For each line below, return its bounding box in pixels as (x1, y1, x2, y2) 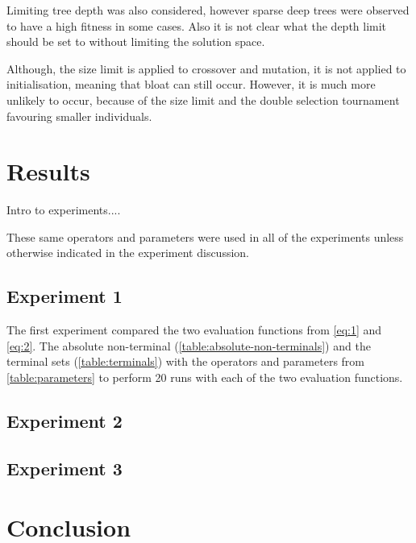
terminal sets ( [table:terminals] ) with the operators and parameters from (6, 353, 365, 370)
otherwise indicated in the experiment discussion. (6, 244, 249, 261)
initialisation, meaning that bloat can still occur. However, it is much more (6, 76, 376, 93)
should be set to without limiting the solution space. (6, 33, 265, 50)
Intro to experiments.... (6, 201, 121, 218)
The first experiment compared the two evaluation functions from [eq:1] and (6, 321, 382, 338)
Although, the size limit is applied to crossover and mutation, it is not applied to (6, 60, 406, 77)
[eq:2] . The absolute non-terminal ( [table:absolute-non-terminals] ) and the (6, 337, 371, 354)
